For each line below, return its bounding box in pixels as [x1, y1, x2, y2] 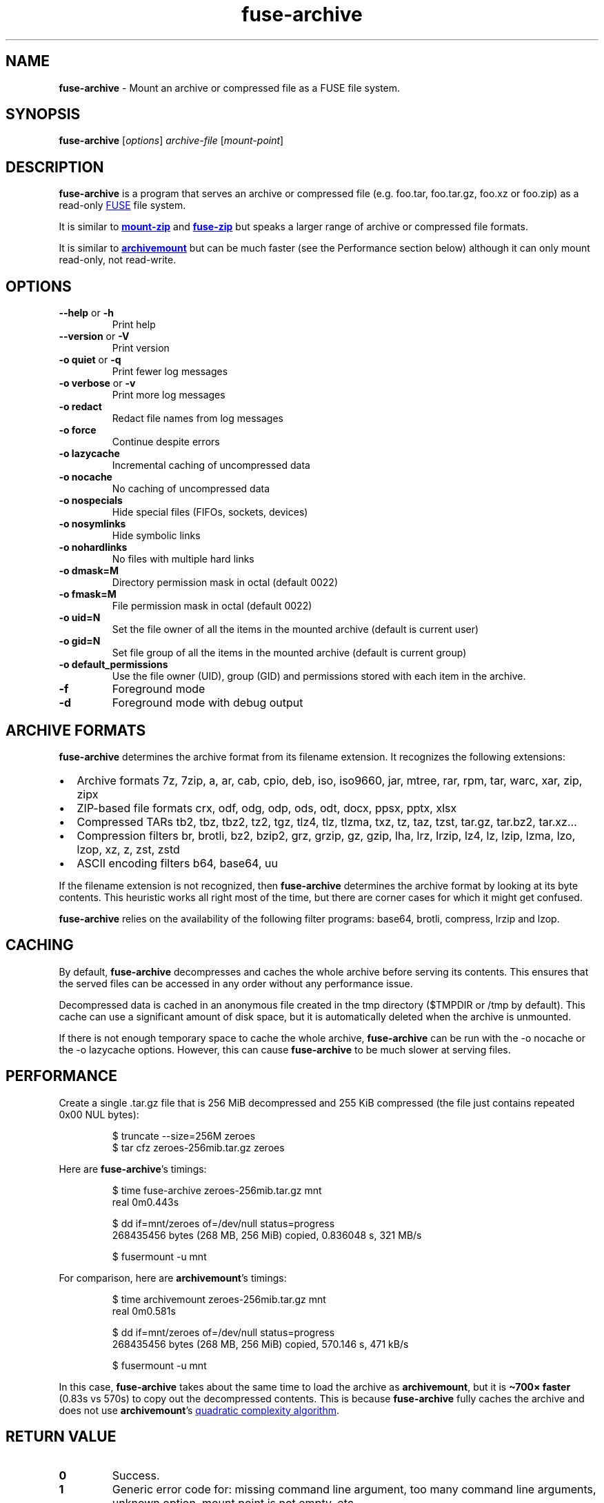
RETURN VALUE [6, 1428, 117, 1446]
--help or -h [59, 307, 114, 319]
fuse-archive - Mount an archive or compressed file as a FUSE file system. [59, 81, 401, 94]
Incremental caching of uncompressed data [112, 459, 310, 472]
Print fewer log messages [112, 365, 228, 378]
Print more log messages [112, 389, 225, 401]
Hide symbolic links [112, 529, 201, 542]
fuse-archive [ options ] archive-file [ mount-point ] [59, 134, 284, 147]
